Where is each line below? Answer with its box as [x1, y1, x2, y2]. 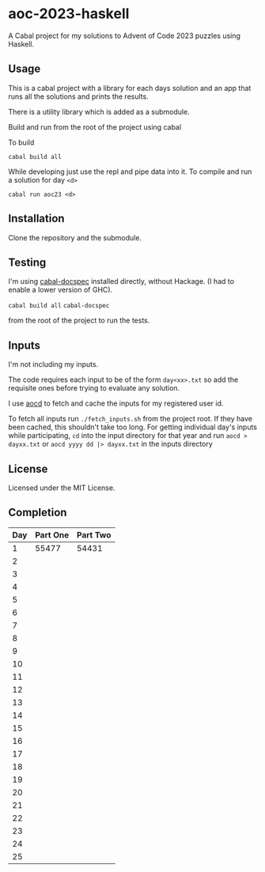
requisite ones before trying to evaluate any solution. [8, 383, 180, 393]
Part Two [76, 529, 112, 540]
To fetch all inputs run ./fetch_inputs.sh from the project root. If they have [8, 414, 253, 424]
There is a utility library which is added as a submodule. [8, 107, 190, 116]
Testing [8, 255, 47, 269]
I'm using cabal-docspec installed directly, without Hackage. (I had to [8, 277, 235, 286]
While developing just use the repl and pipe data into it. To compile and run [8, 167, 252, 176]
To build [8, 138, 35, 147]
